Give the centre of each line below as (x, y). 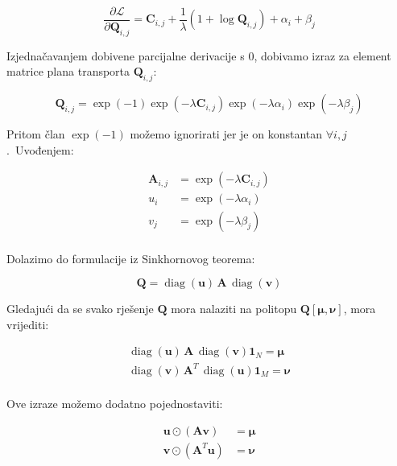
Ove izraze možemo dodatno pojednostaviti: (115, 403)
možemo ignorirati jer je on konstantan (226, 134)
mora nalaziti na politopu (234, 309)
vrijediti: (28, 324)
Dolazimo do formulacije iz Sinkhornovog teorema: (131, 258)
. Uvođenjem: (40, 149)
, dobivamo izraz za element (323, 55)
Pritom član (36, 134)
